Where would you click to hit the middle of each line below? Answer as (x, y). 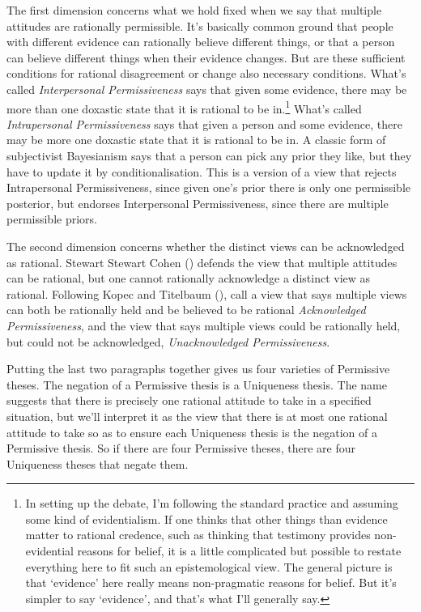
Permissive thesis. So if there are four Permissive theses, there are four (181, 448)
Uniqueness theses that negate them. (98, 463)
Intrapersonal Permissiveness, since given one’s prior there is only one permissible (208, 187)
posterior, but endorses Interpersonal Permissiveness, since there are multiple (198, 203)
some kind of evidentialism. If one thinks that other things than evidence (206, 518)
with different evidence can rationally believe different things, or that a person (201, 42)
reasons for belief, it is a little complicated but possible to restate (239, 551)
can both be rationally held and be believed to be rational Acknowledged (186, 310)
